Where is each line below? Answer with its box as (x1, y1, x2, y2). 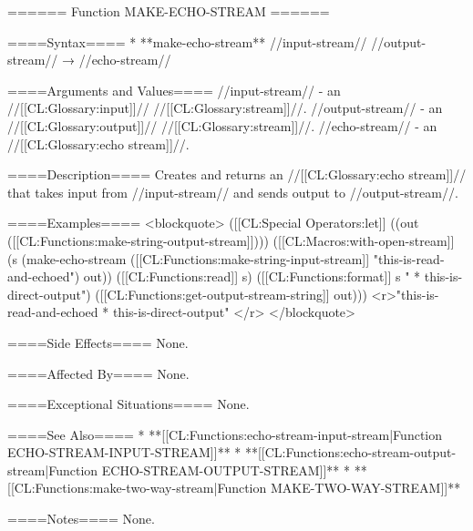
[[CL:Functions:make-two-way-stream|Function (7, 478, 267, 497)
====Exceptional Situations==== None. (7, 394, 250, 414)
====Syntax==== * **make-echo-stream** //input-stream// (7, 32, 367, 51)
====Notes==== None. (7, 509, 155, 528)
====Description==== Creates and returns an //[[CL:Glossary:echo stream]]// (7, 165, 467, 184)
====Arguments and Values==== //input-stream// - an (7, 80, 341, 99)
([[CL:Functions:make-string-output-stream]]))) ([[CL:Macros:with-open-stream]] (7, 230, 455, 250)
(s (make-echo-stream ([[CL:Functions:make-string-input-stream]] (7, 249, 370, 268)
